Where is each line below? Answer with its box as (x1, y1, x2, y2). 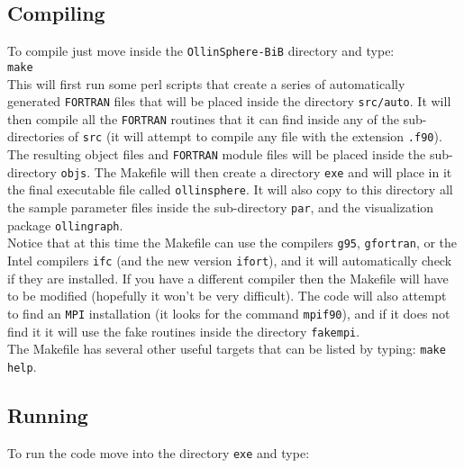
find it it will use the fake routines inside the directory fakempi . (7, 321, 360, 340)
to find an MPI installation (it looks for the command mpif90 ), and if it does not (7, 303, 450, 322)
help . (7, 356, 37, 375)
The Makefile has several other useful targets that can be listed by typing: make (7, 339, 446, 358)
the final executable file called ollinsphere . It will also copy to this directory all (7, 180, 453, 199)
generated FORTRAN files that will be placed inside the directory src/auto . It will (7, 92, 451, 111)
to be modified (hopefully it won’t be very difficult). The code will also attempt (7, 286, 447, 305)
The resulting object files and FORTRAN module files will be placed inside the (7, 145, 426, 164)
